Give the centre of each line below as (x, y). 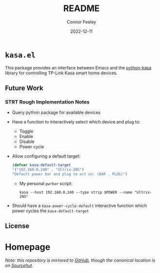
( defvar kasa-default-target (41, 165)
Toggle (26, 131)
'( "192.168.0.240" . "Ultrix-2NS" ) (48, 170)
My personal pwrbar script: (46, 183)
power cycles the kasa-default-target (50, 211)
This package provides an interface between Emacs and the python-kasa (78, 68)
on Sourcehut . (19, 266)
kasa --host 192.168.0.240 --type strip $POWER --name (76, 192)
